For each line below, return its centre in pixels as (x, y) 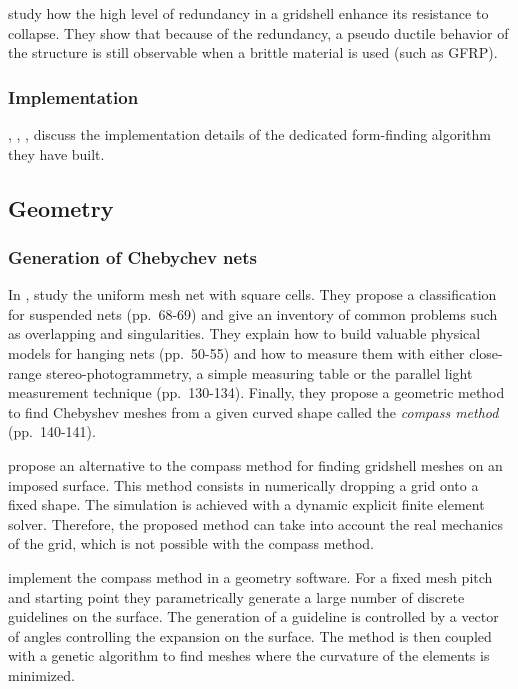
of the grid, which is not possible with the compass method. (191, 543)
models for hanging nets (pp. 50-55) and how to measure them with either (236, 352)
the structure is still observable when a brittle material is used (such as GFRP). (253, 52)
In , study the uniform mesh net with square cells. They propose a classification (252, 294)
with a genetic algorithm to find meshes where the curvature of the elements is (249, 655)
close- (486, 352)
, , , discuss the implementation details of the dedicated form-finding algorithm (250, 134)
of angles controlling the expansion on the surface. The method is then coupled (250, 635)
